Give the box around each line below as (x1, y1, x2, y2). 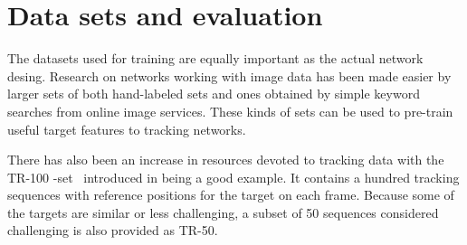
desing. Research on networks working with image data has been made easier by (7, 66, 452, 85)
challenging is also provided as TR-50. (7, 221, 218, 240)
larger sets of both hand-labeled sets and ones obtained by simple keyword (7, 84, 420, 103)
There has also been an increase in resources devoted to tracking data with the (7, 150, 444, 169)
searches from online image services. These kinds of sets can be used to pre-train (7, 101, 453, 120)
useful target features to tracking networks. (7, 119, 246, 138)
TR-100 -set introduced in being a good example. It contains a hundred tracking (7, 167, 460, 186)
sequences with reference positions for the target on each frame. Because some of (7, 185, 454, 204)
